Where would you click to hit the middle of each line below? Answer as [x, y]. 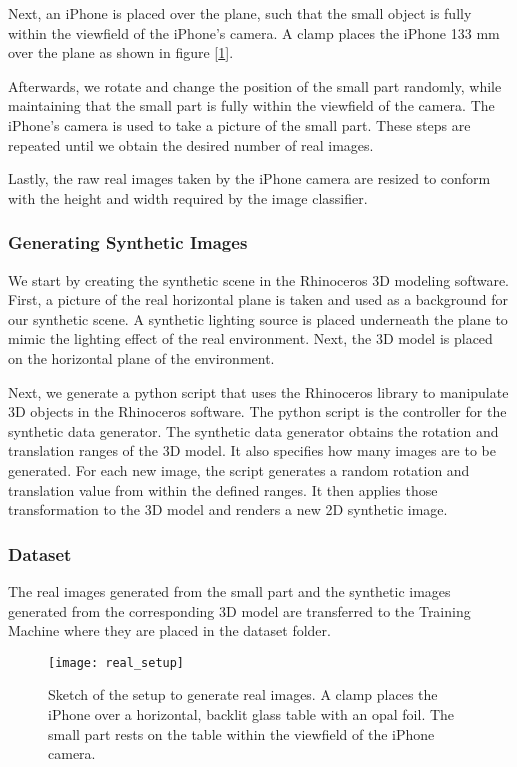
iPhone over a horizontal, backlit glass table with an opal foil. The [251, 713]
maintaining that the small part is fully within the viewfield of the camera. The [251, 105]
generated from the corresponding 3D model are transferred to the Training [239, 610]
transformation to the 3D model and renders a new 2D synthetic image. [228, 509]
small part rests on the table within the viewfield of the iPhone [241, 733]
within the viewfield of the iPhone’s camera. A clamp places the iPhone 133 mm [254, 32]
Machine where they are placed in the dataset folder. [169, 630]
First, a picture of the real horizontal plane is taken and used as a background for [258, 299]
